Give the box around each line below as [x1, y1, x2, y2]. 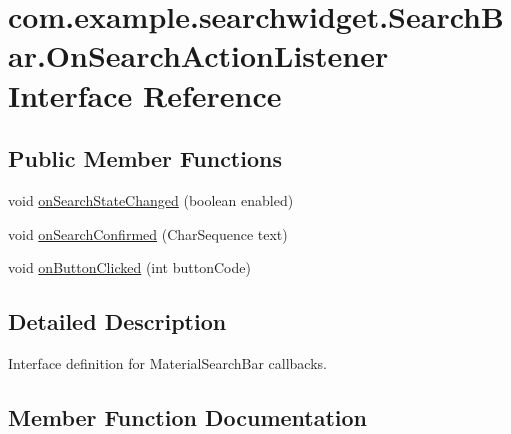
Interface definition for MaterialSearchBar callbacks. [8, 352, 327, 373]
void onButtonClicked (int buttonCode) [8, 257, 251, 278]
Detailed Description [8, 306, 227, 337]
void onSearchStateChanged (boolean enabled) [8, 189, 294, 210]
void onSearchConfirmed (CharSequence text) [8, 223, 288, 244]
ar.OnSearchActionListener [8, 35, 389, 76]
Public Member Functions [8, 143, 282, 174]
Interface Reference [8, 74, 282, 115]
